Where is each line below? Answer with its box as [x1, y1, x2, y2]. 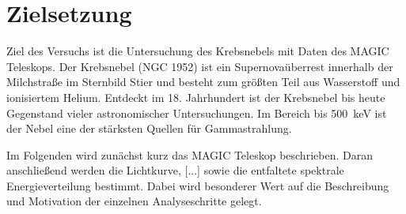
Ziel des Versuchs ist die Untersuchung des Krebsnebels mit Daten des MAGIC [6, 43, 389, 59]
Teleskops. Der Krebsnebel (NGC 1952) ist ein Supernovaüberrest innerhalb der [6, 58, 393, 74]
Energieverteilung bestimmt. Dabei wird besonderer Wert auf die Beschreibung [6, 177, 389, 193]
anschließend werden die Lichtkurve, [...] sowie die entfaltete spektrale [6, 162, 344, 178]
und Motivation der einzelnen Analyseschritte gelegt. [6, 193, 262, 209]
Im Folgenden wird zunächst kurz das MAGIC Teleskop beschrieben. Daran [6, 146, 373, 163]
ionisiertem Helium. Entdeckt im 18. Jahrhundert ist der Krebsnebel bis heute [6, 88, 385, 105]
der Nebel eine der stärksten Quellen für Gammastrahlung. [6, 120, 292, 137]
